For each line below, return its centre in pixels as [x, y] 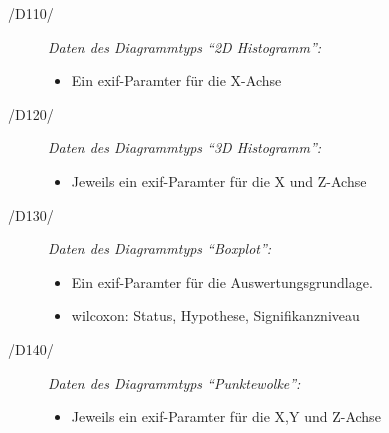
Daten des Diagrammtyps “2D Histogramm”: [185, 46]
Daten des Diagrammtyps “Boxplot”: [160, 248]
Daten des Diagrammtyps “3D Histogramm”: [185, 147]
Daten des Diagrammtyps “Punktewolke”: [174, 382]
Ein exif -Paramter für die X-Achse [176, 80]
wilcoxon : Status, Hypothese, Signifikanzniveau [215, 315]
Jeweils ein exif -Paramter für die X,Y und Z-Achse [226, 416]
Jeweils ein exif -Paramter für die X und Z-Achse [219, 180]
